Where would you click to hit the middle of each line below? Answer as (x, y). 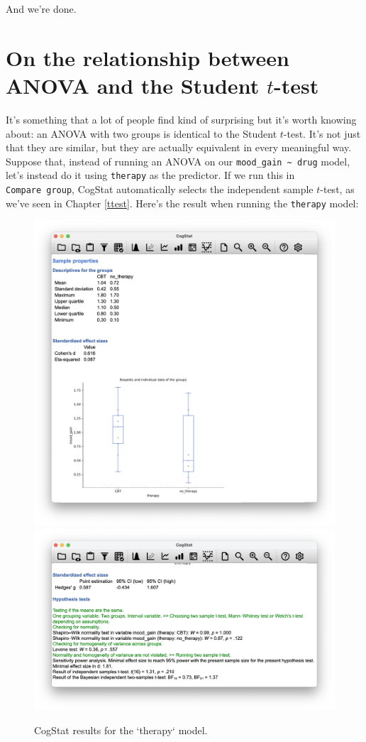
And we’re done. (41, 9)
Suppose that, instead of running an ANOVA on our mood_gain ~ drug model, (178, 161)
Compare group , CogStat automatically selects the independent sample (160, 189)
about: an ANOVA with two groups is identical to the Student (142, 133)
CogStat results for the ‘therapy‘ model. (121, 730)
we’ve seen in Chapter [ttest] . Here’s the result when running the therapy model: (182, 203)
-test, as (337, 189)
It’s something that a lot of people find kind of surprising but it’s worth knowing (181, 119)
